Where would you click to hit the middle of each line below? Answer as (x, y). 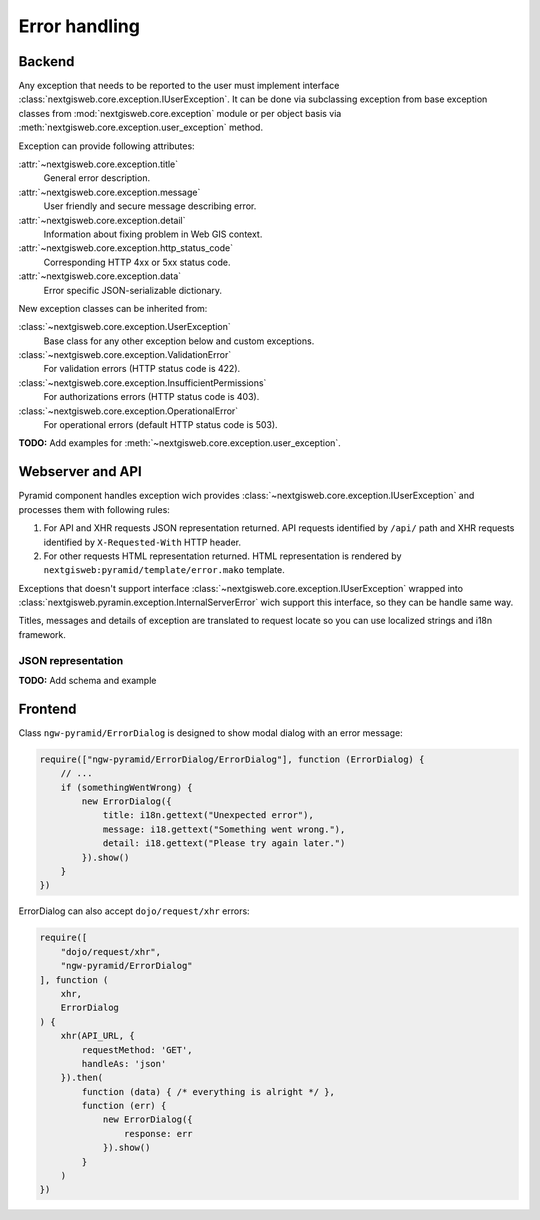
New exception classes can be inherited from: (113, 308)
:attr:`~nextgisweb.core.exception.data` (100, 276)
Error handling (79, 26)
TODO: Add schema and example (87, 680)
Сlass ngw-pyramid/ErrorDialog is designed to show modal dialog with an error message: (211, 732)
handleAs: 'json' (124, 1063)
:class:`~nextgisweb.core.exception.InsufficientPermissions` (142, 382)
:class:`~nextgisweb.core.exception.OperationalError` (128, 411)
